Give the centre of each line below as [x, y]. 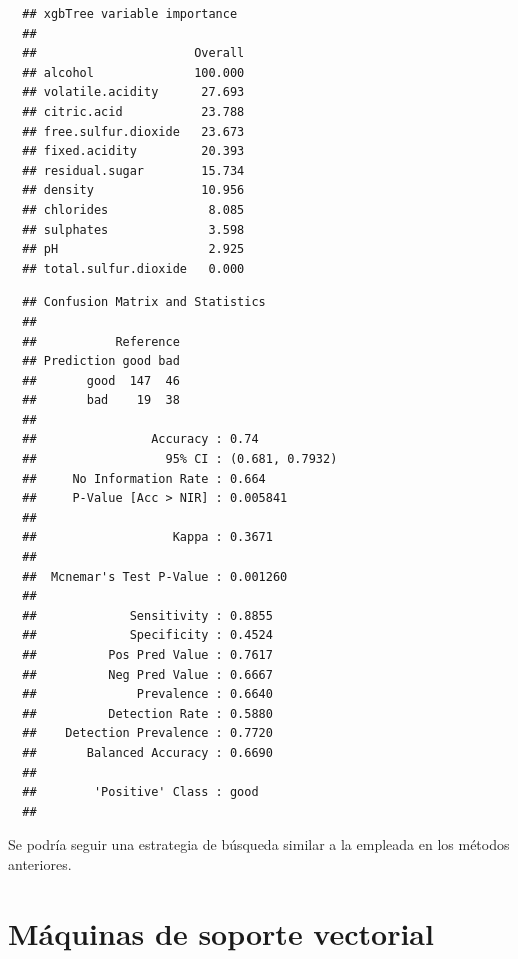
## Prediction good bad [101, 361]
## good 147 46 [101, 380]
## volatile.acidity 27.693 [133, 92]
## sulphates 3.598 [133, 229]
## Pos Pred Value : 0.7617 [147, 655]
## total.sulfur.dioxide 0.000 [133, 268]
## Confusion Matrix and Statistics [144, 302]
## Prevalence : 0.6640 [147, 694]
